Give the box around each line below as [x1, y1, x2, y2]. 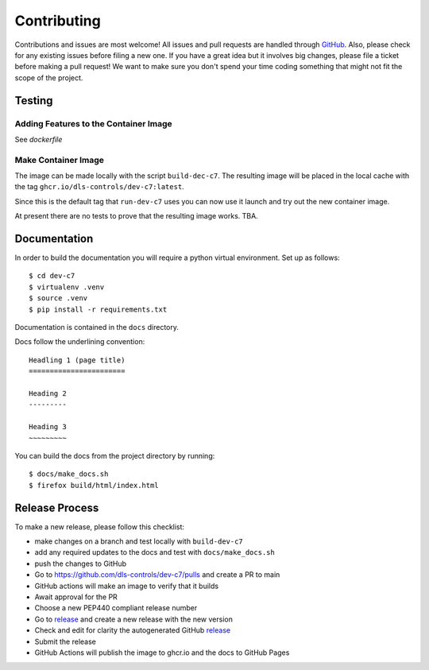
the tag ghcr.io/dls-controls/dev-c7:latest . [14, 182, 184, 192]
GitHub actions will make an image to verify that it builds [34, 581, 218, 591]
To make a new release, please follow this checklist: [14, 521, 185, 532]
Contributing [14, 12, 101, 29]
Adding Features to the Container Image [14, 118, 172, 129]
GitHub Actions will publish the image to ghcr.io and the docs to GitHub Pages [34, 648, 290, 657]
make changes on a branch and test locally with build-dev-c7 [34, 536, 244, 546]
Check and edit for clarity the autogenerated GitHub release [34, 625, 230, 635]
